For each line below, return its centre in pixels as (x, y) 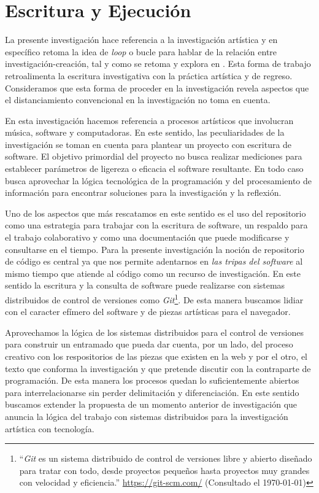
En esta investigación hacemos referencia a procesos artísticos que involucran (149, 120)
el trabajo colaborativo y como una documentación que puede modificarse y (147, 237)
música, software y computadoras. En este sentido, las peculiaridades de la (145, 132)
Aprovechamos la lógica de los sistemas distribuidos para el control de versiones (154, 332)
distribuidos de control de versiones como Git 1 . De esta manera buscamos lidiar (154, 299)
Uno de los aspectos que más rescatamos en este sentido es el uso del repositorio (156, 213)
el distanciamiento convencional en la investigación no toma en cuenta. (138, 100)
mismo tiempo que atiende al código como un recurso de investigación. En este (153, 273)
